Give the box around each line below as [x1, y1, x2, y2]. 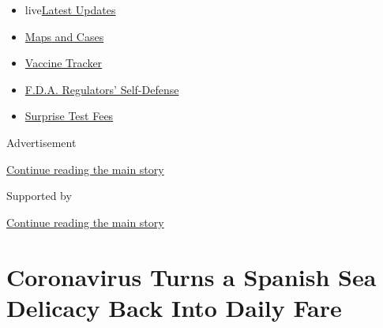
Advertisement [6, 134, 77, 150]
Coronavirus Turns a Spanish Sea [6, 260, 377, 292]
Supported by [6, 187, 72, 204]
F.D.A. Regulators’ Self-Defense [24, 81, 179, 97]
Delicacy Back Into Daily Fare [6, 291, 342, 323]
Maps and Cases [24, 28, 104, 44]
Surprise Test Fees [24, 107, 114, 124]
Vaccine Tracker [24, 55, 103, 71]
